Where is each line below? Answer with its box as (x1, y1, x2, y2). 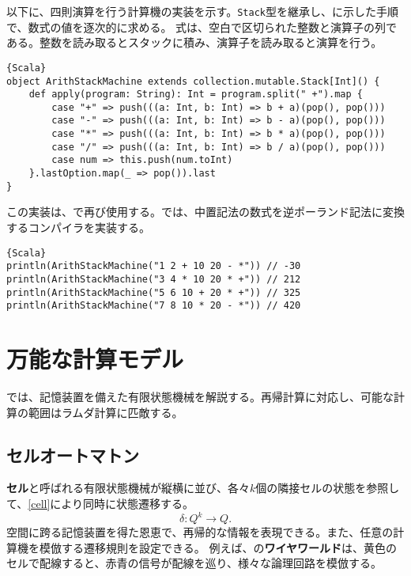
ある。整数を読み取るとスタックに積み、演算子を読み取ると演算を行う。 (6, 34, 383, 51)
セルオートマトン (6, 442, 139, 467)
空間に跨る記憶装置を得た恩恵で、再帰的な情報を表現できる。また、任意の (6, 524, 394, 540)
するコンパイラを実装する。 (6, 219, 150, 235)
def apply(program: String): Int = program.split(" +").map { (28, 89, 364, 100)
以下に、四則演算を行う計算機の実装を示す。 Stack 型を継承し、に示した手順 (6, 3, 398, 19)
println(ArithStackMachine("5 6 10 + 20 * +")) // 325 (6, 286, 301, 298)
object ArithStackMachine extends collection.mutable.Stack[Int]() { (6, 75, 380, 87)
